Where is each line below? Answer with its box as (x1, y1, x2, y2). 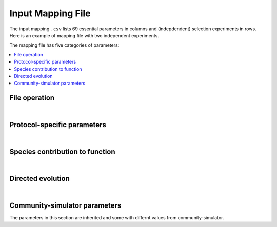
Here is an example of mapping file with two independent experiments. (9, 32, 159, 38)
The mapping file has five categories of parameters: (9, 42, 120, 48)
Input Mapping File (9, 8, 91, 19)
